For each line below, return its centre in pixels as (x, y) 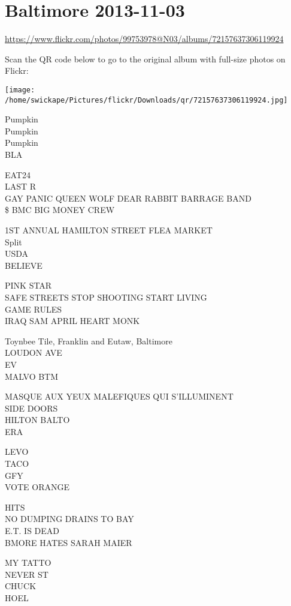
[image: (20, 90)
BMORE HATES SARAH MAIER (69, 542)
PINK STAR (28, 285)
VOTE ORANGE (37, 487)
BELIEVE (24, 265)
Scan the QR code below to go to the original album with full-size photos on (145, 58)
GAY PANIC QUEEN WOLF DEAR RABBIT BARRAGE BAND (128, 198)
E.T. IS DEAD (32, 531)
